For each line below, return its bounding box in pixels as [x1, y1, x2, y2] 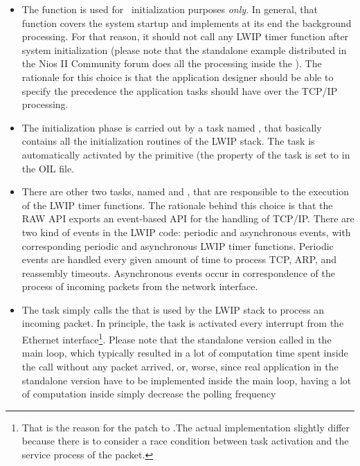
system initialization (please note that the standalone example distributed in [21, 42, 347, 57]
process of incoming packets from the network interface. [21, 279, 258, 294]
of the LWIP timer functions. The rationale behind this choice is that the [21, 197, 333, 212]
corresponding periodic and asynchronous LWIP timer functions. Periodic [21, 238, 334, 253]
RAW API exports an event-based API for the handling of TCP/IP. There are [21, 211, 354, 226]
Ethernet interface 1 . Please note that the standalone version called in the [21, 330, 332, 346]
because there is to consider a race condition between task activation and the [21, 433, 349, 448]
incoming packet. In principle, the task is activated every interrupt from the [21, 316, 344, 330]
